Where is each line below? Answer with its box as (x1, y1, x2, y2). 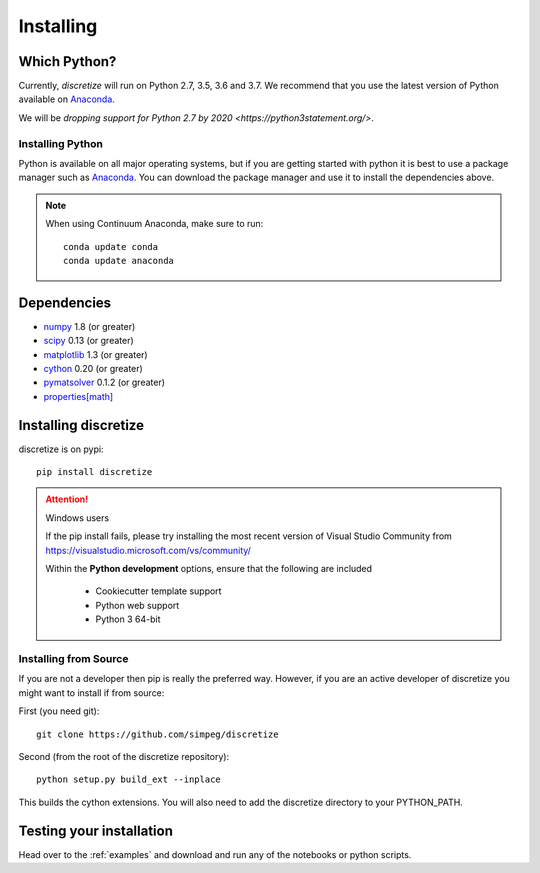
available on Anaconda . (18, 93, 115, 105)
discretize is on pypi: (18, 443, 104, 455)
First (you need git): (18, 705, 100, 717)
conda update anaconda (63, 255, 175, 266)
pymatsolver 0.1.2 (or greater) (43, 376, 165, 389)
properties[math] (43, 390, 114, 402)
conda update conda (63, 241, 159, 252)
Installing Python (18, 136, 104, 150)
